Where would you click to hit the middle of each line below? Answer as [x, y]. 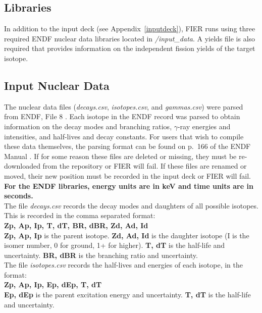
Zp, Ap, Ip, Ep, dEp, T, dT [53, 284]
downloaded [22, 166]
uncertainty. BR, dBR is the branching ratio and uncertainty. [101, 255]
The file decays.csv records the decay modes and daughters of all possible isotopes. [131, 205]
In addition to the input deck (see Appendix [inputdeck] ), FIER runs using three [130, 29]
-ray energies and [204, 126]
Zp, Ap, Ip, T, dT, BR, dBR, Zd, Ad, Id [76, 225]
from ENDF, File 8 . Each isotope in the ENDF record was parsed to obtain [122, 116]
